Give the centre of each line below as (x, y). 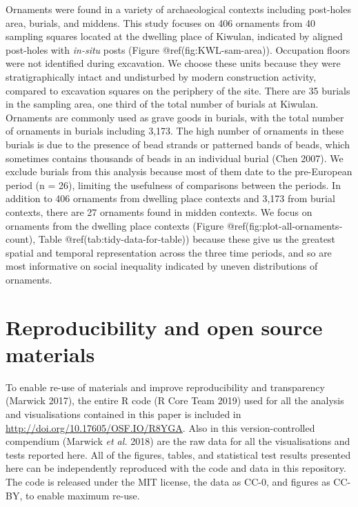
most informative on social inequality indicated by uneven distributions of (162, 266)
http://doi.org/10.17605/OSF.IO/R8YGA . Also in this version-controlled (160, 427)
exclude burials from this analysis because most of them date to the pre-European (179, 171)
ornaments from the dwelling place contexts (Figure (115, 225)
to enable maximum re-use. (82, 495)
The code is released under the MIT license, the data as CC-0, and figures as (168, 481)
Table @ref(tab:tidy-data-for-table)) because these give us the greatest (187, 239)
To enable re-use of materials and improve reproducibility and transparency (165, 387)
